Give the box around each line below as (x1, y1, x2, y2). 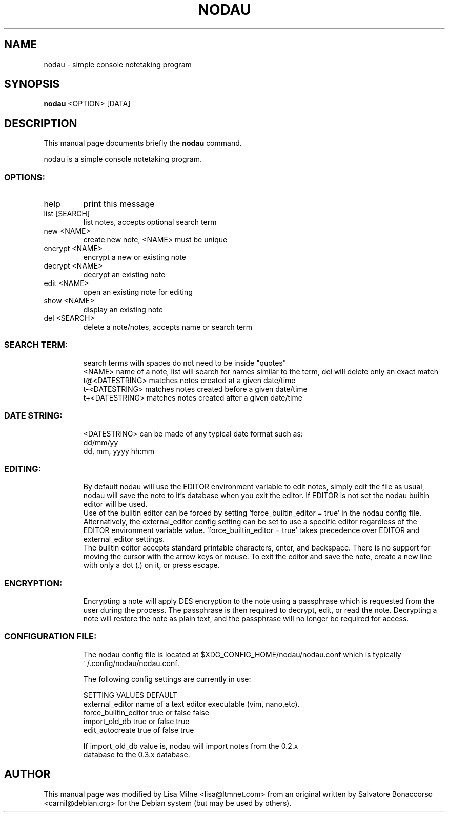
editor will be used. (83, 500, 148, 509)
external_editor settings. (83, 535, 165, 544)
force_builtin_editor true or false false (83, 708, 209, 717)
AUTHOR (4, 768, 51, 781)
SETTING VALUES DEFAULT (83, 690, 177, 699)
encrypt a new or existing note (83, 253, 186, 262)
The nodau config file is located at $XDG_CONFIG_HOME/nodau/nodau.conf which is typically (83, 650, 401, 659)
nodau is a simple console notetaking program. (44, 155, 202, 164)
